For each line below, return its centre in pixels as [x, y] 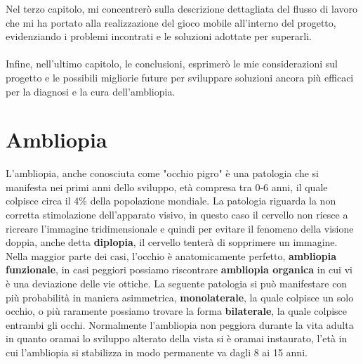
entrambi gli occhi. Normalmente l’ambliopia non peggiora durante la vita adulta [180, 324]
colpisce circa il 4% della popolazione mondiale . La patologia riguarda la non [171, 201]
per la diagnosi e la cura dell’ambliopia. [91, 91]
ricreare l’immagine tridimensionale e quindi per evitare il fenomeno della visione [180, 228]
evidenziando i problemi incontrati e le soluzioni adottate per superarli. [159, 36]
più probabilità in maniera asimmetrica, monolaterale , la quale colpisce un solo [180, 297]
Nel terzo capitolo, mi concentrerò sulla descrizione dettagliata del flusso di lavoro [181, 8]
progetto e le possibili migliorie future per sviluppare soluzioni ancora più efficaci [180, 77]
